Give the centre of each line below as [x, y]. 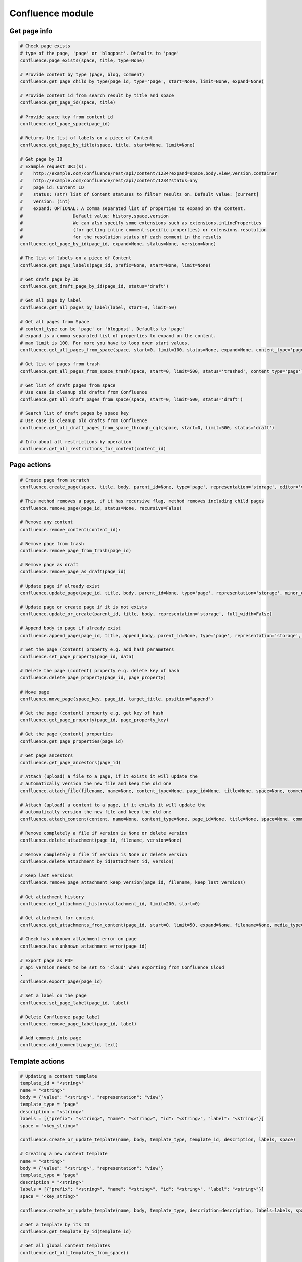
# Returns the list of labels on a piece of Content [86, 138]
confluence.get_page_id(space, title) [68, 103]
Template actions [37, 1061]
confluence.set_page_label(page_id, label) [74, 1003]
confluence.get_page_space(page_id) [65, 124]
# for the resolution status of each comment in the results [121, 237]
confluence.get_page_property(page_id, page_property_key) [94, 720]
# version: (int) [45, 201]
